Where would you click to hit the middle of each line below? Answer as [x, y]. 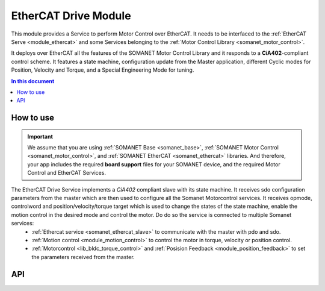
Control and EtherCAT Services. [67, 173]
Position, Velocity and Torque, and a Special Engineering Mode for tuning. [103, 70]
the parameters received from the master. [83, 257]
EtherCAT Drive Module [71, 16]
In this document [33, 81]
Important [40, 136]
